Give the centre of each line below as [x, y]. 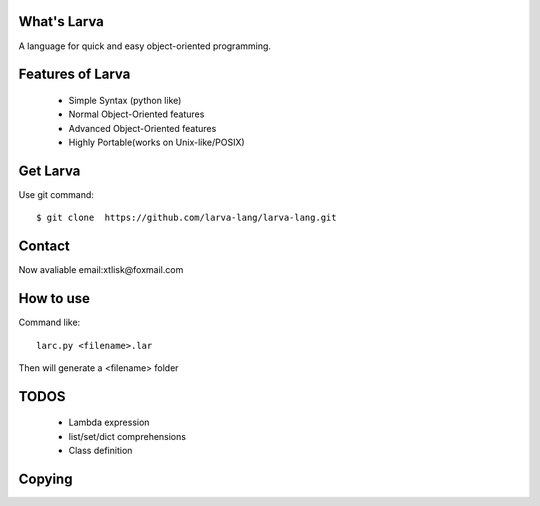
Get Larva [49, 170]
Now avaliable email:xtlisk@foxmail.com [101, 270]
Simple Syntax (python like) [125, 100]
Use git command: [56, 194]
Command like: [49, 322]
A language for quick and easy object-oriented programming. [145, 46]
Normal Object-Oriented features [136, 114]
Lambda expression [109, 422]
